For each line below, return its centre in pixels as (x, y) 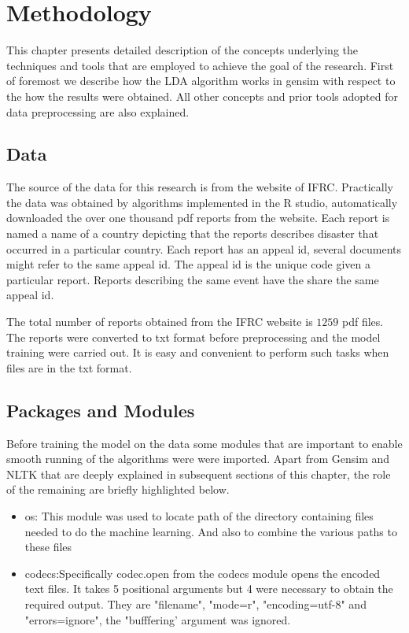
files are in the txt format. (69, 367)
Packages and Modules (101, 410)
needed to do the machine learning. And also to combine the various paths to (211, 531)
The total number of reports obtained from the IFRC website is (160, 322)
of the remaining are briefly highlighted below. (118, 489)
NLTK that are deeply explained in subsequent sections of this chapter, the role (199, 474)
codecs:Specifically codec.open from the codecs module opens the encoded (203, 573)
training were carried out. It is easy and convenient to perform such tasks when (198, 352)
